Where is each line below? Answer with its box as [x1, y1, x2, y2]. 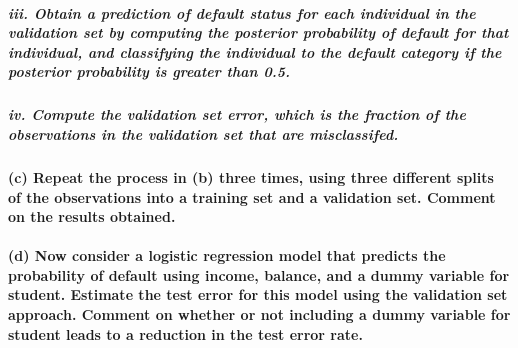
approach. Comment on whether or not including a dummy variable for [8, 304, 511, 325]
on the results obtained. [8, 206, 176, 227]
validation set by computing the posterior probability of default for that [8, 22, 509, 43]
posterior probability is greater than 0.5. [8, 61, 290, 82]
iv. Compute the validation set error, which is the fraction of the [8, 104, 466, 125]
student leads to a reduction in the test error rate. [8, 323, 363, 344]
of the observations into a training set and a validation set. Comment [8, 186, 496, 207]
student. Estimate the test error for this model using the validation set [8, 284, 508, 305]
